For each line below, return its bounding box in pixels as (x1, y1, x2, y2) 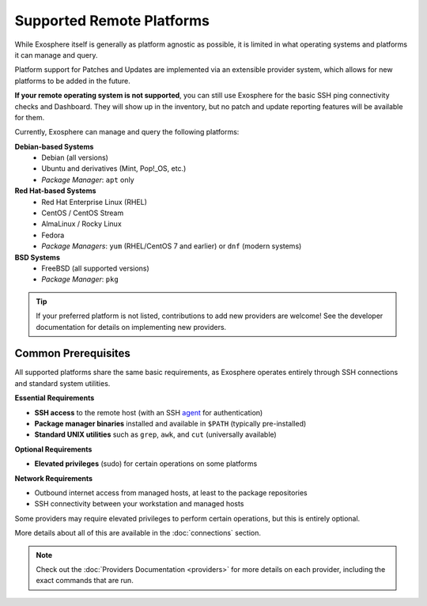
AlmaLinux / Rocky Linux (41, 219, 122, 229)
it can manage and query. (14, 50, 98, 59)
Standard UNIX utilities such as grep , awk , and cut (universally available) (34, 430, 277, 439)
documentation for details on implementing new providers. (36, 322, 227, 331)
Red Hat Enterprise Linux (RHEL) (41, 197, 148, 206)
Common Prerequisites (14, 347, 130, 360)
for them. (14, 112, 45, 122)
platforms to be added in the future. (14, 76, 130, 85)
